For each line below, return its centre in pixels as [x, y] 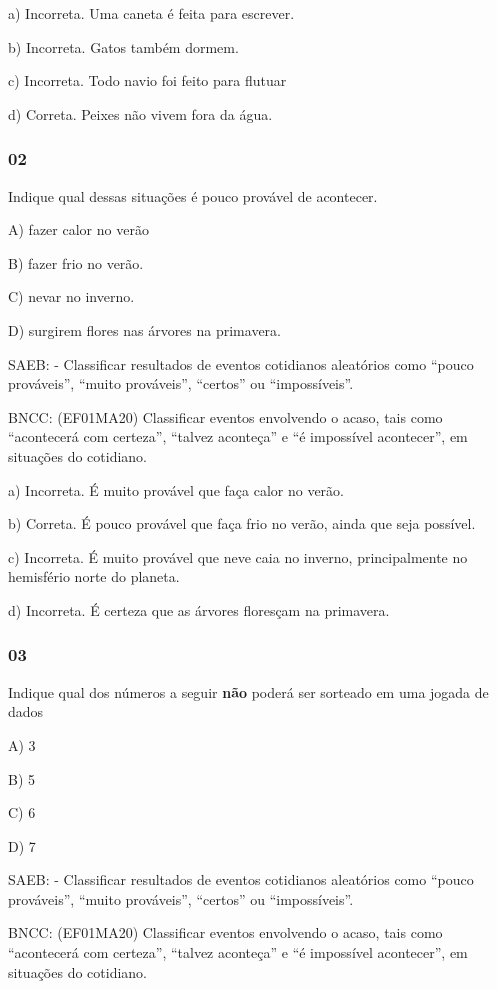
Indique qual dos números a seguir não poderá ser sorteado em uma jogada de [248, 691]
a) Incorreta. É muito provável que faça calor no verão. [176, 489]
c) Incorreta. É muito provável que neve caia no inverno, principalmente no [238, 556]
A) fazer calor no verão [78, 229]
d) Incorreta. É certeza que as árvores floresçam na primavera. [199, 609]
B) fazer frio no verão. [76, 262]
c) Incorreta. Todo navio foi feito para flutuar [147, 80]
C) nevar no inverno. [71, 296]
